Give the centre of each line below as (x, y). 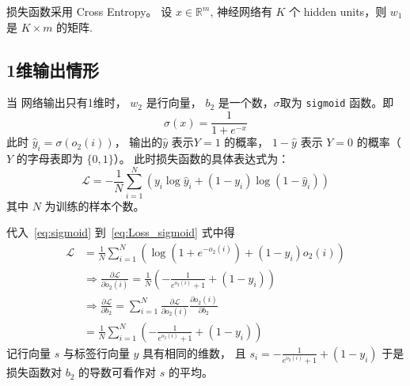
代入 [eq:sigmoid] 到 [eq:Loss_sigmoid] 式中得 (121, 232)
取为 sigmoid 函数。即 (337, 102)
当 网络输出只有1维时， (66, 102)
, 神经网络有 (241, 11)
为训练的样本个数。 (95, 205)
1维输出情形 (53, 69)
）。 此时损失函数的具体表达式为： (201, 158)
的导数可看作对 (118, 372)
